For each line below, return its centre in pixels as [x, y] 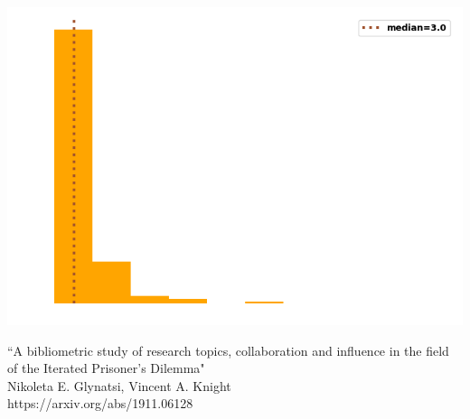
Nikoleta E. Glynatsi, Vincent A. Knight [119, 385]
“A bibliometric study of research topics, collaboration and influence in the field [228, 350]
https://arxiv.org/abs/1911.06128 [100, 403]
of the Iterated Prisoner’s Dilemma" [106, 368]
